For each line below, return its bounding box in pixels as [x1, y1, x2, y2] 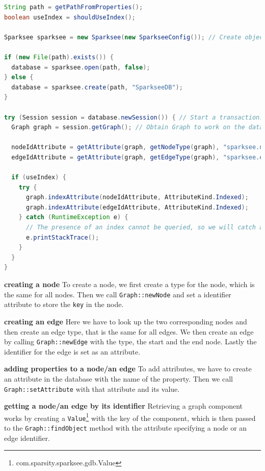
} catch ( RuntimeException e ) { [18, 214, 128, 221]
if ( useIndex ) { [11, 174, 66, 181]
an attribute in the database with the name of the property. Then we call [4, 373, 233, 384]
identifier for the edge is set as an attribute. [4, 346, 141, 357]
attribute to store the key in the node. [4, 299, 124, 310]
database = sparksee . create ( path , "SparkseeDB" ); [11, 83, 183, 91]
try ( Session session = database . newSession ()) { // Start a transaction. [4, 113, 263, 121]
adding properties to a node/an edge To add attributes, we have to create [4, 363, 252, 374]
